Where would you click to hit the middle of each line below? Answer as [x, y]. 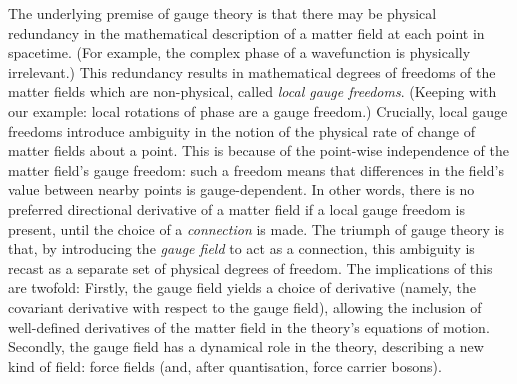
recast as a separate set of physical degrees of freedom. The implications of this [250, 267]
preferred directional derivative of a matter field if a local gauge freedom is [236, 208]
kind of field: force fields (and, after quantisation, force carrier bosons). [225, 365]
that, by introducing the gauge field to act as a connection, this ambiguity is [241, 248]
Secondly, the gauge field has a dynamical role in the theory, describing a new [246, 346]
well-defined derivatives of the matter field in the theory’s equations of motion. [249, 326]
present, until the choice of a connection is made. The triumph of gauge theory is [256, 228]
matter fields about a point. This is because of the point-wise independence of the [258, 150]
